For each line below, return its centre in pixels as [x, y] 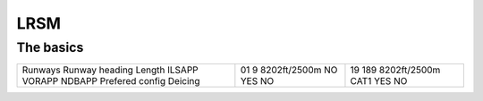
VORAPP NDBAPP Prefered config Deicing [111, 81]
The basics [50, 47]
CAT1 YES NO [379, 81]
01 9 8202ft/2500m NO [289, 70]
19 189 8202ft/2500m [395, 70]
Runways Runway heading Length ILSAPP [110, 70]
